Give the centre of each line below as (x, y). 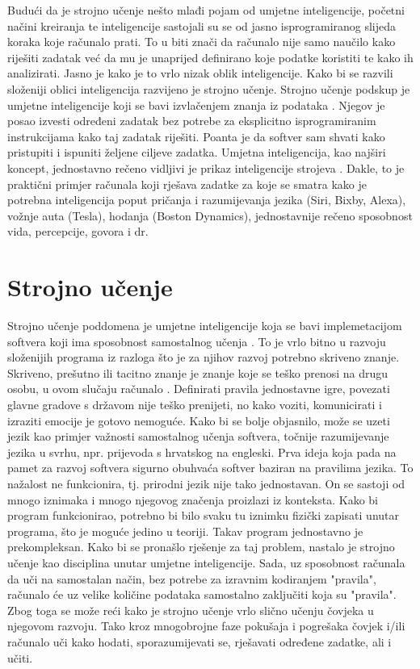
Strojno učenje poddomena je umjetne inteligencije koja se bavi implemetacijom (205, 326)
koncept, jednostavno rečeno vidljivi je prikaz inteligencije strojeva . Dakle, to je (206, 167)
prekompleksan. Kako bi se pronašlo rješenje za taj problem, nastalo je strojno (201, 547)
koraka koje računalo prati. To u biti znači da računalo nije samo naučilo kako (202, 42)
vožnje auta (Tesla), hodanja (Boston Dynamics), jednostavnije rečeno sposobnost (210, 215)
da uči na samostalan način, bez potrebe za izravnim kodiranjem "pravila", (192, 578)
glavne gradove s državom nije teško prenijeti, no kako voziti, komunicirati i (195, 404)
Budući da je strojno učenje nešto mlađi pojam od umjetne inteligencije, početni (206, 10)
